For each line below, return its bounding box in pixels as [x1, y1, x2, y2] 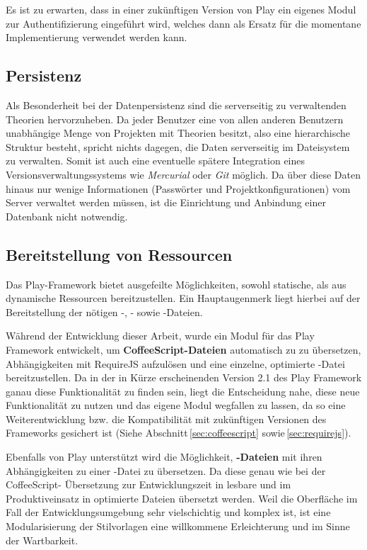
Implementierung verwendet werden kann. [6, 30, 187, 45]
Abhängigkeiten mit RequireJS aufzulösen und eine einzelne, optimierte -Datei [6, 356, 345, 371]
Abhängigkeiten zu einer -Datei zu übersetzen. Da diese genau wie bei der [6, 463, 326, 478]
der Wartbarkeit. [6, 532, 78, 547]
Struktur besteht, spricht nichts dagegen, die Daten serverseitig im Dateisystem [6, 139, 350, 154]
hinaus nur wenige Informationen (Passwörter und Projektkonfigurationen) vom [6, 181, 351, 196]
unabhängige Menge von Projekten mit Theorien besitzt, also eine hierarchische [6, 125, 351, 140]
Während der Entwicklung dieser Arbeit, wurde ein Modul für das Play [6, 328, 315, 343]
